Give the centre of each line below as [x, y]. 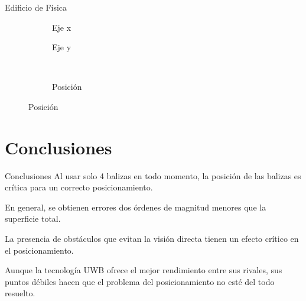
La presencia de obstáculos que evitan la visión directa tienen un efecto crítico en [152, 239]
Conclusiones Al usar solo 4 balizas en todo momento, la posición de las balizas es [153, 175]
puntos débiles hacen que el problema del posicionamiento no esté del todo [140, 281]
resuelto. [20, 293]
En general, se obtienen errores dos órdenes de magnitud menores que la [136, 207]
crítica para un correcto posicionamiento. [79, 187]
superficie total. [33, 219]
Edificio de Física [36, 7]
